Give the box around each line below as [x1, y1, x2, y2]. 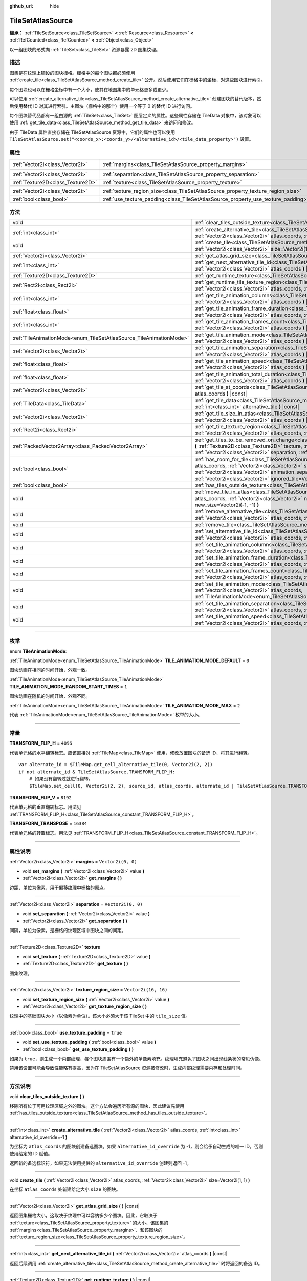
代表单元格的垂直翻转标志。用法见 [9, 804, 81, 810]
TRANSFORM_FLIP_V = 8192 [9, 794, 72, 800]
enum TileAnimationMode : [9, 648, 67, 654]
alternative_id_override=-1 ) [9, 1134, 68, 1140]
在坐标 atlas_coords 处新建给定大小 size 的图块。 [9, 1186, 121, 1192]
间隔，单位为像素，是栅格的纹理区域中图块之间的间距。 [9, 927, 126, 934]
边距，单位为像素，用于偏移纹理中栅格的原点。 [9, 884, 108, 891]
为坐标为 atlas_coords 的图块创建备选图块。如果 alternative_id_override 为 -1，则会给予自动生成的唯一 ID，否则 [9, 1143, 264, 1150]
